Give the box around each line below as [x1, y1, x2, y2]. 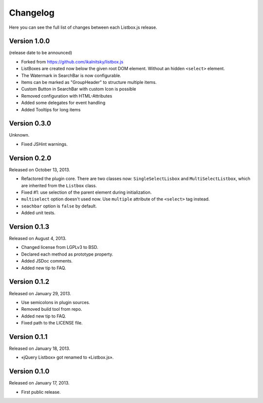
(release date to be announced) [9, 50, 73, 56]
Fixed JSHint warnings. [21, 141, 68, 147]
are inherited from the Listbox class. [21, 182, 97, 188]
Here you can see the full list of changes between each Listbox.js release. [9, 24, 157, 30]
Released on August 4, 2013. [9, 236, 67, 242]
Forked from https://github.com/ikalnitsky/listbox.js [21, 59, 124, 64]
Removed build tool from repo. [21, 306, 82, 312]
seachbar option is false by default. [21, 203, 97, 209]
